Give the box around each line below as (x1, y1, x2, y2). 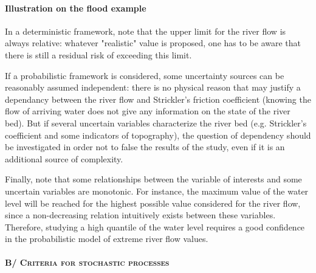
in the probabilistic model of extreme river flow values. (5, 232, 208, 245)
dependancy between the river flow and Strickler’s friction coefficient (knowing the (5, 92, 311, 105)
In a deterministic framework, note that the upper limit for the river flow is (5, 24, 286, 37)
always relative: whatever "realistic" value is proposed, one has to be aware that (5, 36, 301, 49)
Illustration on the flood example (5, 1, 146, 14)
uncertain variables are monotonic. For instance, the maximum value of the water (5, 184, 309, 197)
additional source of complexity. (5, 152, 123, 165)
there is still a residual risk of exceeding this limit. (5, 48, 192, 61)
